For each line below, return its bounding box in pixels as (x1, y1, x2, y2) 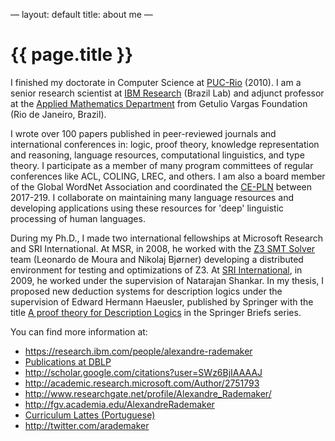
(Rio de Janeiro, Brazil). (10, 108, 107, 120)
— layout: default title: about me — (10, 9, 153, 20)
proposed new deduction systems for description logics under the (10, 285, 283, 297)
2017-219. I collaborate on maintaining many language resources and (10, 191, 295, 203)
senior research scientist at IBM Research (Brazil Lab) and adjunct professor (10, 87, 325, 99)
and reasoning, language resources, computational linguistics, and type (10, 149, 305, 161)
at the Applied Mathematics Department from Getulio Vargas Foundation (10, 97, 308, 109)
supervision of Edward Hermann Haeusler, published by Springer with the (10, 295, 314, 308)
